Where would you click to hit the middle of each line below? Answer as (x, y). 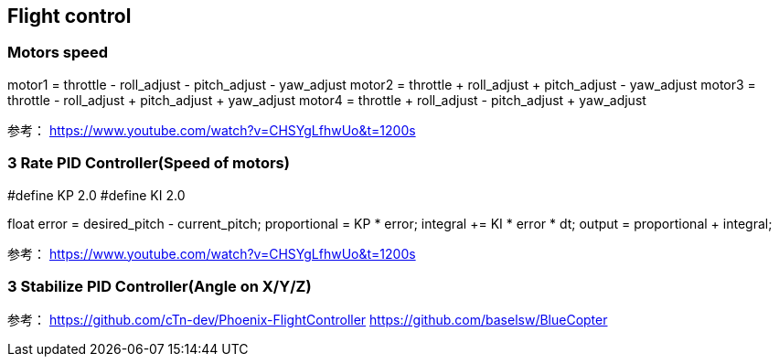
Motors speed (58, 53)
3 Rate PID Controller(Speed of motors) (149, 163)
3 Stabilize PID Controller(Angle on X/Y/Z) (160, 286)
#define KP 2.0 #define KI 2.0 (96, 195)
